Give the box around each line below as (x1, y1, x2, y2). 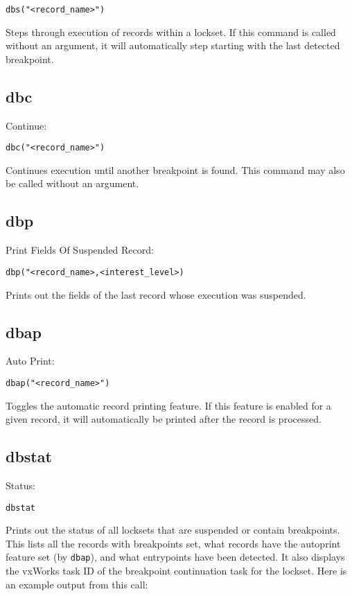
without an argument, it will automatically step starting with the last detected (6, 38, 340, 53)
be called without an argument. (6, 176, 139, 191)
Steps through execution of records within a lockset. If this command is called (6, 24, 336, 39)
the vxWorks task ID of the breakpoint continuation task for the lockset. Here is (6, 563, 347, 578)
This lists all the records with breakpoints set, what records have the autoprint (6, 536, 341, 550)
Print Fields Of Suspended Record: (6, 243, 154, 257)
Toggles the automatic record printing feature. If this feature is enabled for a (6, 398, 331, 412)
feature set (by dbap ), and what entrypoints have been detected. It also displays (6, 550, 345, 564)
